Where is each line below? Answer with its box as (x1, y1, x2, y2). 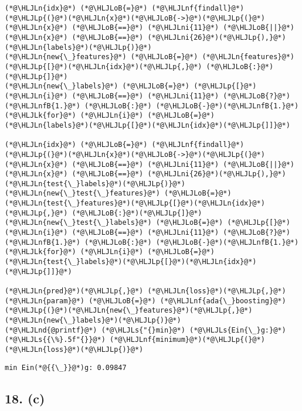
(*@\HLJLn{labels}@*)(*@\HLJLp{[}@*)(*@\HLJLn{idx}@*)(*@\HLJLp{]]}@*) (5, 121, 290, 129)
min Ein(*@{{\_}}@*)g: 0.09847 (5, 363, 127, 372)
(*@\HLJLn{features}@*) (202, 53, 294, 61)
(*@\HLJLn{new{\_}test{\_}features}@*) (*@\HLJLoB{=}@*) (5, 189, 232, 198)
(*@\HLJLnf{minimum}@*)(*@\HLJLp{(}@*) (109, 335, 265, 344)
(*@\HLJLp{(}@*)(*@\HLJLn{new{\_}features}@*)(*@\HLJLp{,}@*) (5, 306, 253, 315)
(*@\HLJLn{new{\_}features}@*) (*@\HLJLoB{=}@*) (5, 53, 198, 61)
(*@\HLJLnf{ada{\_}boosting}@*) (160, 296, 286, 305)
